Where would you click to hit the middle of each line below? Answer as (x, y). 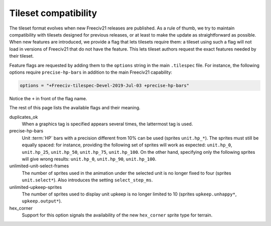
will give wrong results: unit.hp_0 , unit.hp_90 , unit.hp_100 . (89, 159)
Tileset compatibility (53, 13)
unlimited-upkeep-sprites (36, 187)
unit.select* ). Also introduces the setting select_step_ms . (87, 180)
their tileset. (22, 56)
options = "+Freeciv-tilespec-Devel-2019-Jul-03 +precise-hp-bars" (105, 85)
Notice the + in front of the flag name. (48, 98)
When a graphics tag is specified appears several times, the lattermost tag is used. (107, 124)
